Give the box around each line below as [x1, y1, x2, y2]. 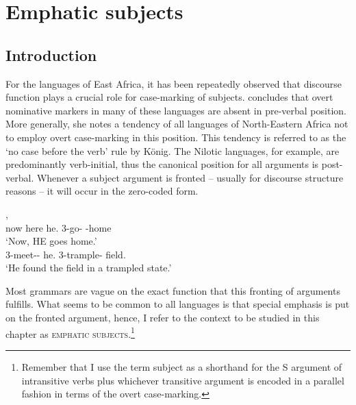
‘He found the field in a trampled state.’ [5, 260, 172, 275]
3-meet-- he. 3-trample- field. [5, 247, 126, 261]
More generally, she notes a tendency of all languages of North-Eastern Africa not [5, 116, 348, 131]
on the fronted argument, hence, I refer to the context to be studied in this [5, 310, 320, 325]
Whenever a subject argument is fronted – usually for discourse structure [36, 170, 344, 184]
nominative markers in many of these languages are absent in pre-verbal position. [5, 103, 346, 117]
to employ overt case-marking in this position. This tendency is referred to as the [5, 130, 346, 144]
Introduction [5, 44, 97, 65]
